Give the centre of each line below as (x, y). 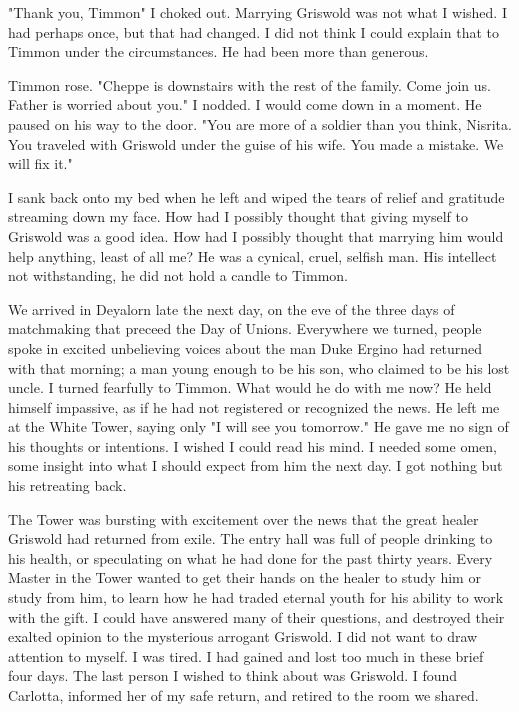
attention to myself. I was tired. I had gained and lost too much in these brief (246, 655)
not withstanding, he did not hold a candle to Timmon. (178, 275)
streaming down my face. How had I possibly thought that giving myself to (238, 216)
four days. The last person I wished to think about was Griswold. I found (233, 675)
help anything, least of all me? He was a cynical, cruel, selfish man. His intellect (252, 255)
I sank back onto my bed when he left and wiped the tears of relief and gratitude (256, 196)
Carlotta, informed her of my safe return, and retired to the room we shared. (243, 695)
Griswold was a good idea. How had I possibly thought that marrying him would (256, 235)
